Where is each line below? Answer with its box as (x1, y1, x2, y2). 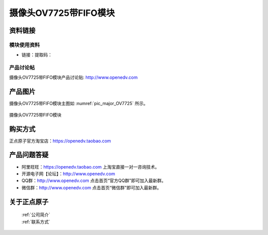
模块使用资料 (9, 41, 40, 48)
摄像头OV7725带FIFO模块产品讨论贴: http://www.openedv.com (9, 74, 138, 80)
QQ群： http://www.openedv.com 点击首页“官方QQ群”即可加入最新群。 (21, 177, 166, 183)
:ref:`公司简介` (21, 212, 51, 218)
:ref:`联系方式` (21, 219, 51, 225)
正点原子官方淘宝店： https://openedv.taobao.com (9, 138, 111, 144)
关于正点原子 (9, 197, 49, 206)
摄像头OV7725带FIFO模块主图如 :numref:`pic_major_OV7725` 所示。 (9, 101, 148, 107)
